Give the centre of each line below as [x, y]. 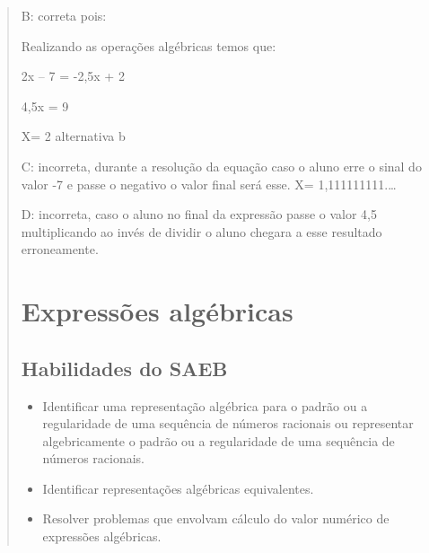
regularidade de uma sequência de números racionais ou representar [228, 423]
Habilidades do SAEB [124, 368]
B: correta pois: [64, 15]
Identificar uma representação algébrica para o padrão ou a [205, 405]
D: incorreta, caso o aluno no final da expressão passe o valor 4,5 [199, 214]
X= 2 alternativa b [73, 136]
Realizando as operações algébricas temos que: [149, 45]
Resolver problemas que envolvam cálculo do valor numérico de [216, 518]
